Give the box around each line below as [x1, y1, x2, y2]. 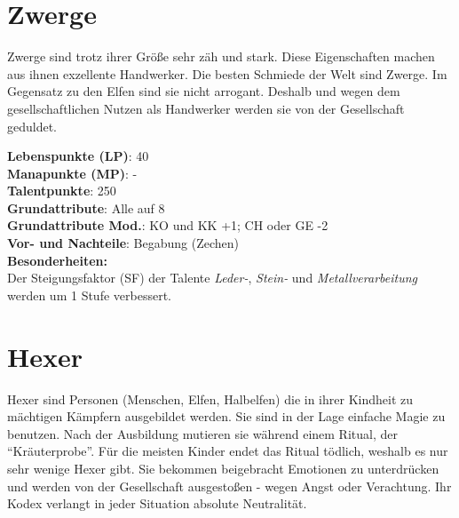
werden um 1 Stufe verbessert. [7, 285, 171, 304]
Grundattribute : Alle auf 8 [7, 198, 165, 217]
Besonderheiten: [7, 251, 107, 269]
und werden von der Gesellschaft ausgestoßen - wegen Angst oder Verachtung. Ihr [7, 476, 452, 495]
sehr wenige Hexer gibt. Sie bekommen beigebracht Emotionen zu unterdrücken [7, 458, 439, 477]
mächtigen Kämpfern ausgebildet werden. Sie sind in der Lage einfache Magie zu [7, 407, 446, 426]
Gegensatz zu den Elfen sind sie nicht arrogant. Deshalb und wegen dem [7, 82, 400, 100]
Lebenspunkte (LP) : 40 [7, 147, 149, 165]
